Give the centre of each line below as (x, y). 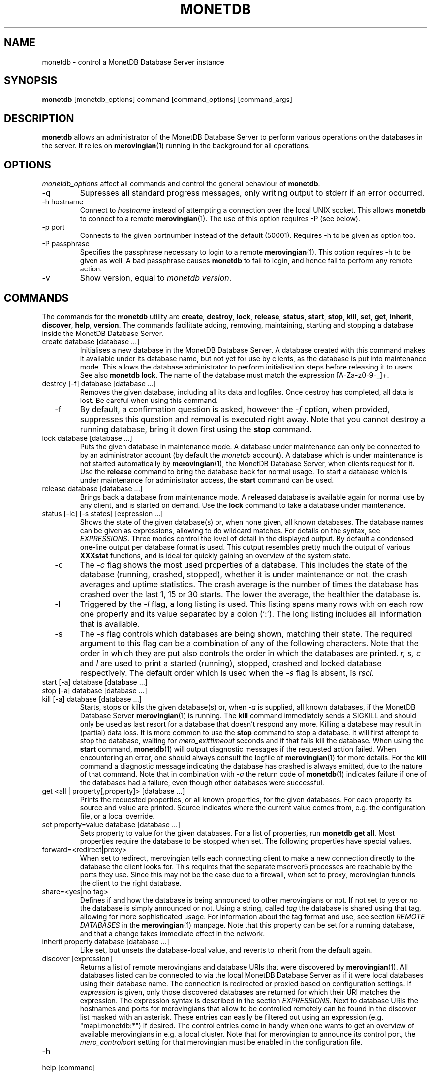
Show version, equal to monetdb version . (156, 278)
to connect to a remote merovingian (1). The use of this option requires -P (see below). (220, 219)
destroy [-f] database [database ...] (99, 383)
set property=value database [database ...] (111, 824)
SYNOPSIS (31, 81)
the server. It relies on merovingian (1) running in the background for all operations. (176, 146)
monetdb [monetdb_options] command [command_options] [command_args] (167, 100)
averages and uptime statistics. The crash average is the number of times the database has (249, 584)
